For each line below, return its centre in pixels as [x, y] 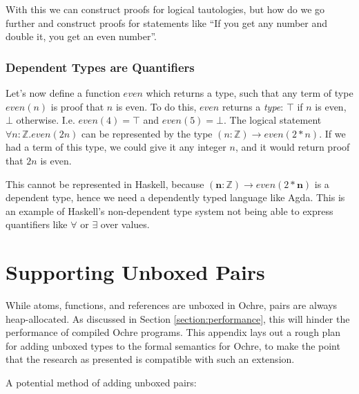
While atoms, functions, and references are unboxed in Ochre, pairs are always [172, 305]
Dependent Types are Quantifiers [100, 67]
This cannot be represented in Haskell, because [105, 184]
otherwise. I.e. [46, 120]
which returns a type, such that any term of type [250, 93]
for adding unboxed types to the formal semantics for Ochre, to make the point [173, 345]
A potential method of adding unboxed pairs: [101, 383]
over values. [125, 224]
